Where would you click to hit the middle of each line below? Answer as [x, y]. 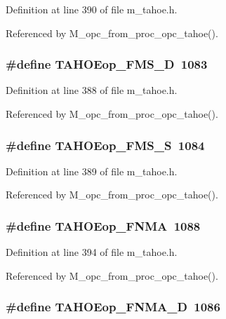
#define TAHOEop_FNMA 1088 [103, 225]
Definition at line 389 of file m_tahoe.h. [92, 171]
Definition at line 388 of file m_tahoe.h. [92, 90]
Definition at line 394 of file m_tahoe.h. [92, 252]
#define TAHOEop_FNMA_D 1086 [113, 307]
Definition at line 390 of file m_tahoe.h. [92, 9]
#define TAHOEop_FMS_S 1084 [105, 145]
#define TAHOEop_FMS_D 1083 [107, 64]
